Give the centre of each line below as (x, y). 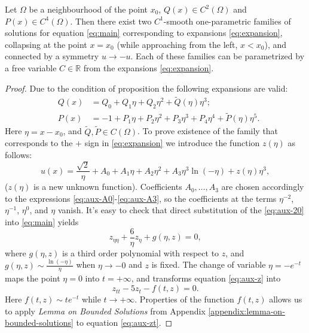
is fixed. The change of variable (209, 264)
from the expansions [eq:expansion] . (149, 67)
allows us (286, 299)
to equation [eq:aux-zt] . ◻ (124, 323)
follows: (19, 154)
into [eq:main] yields (42, 222)
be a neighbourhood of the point (88, 9)
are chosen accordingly (263, 187)
